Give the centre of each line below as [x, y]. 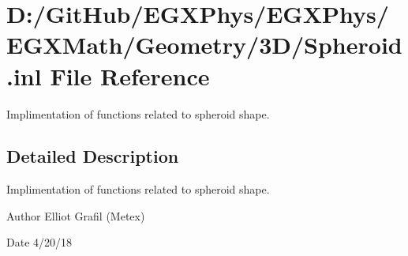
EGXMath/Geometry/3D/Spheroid [204, 45]
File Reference [130, 75]
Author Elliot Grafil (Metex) [76, 215]
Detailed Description [93, 156]
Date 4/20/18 [39, 242]
